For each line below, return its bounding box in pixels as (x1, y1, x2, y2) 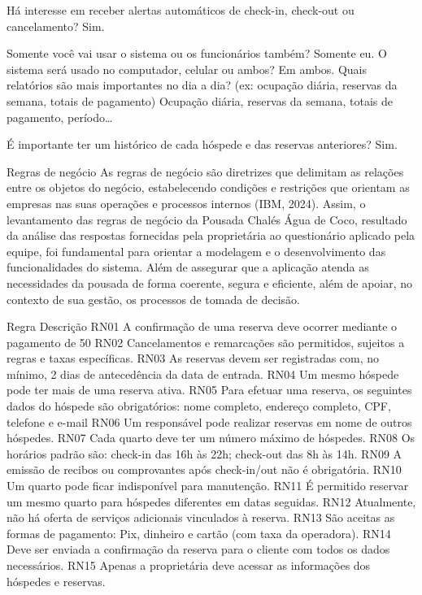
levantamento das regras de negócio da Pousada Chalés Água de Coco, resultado (7, 211, 407, 228)
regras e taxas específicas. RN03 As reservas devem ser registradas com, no (7, 350, 380, 367)
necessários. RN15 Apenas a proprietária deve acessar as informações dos (7, 557, 371, 573)
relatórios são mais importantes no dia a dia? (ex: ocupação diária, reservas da (7, 76, 398, 93)
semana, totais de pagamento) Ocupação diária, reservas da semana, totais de (7, 92, 393, 109)
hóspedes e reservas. (7, 572, 106, 589)
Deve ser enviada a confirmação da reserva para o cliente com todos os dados (7, 541, 390, 558)
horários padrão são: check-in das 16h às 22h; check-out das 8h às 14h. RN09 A (7, 445, 402, 462)
